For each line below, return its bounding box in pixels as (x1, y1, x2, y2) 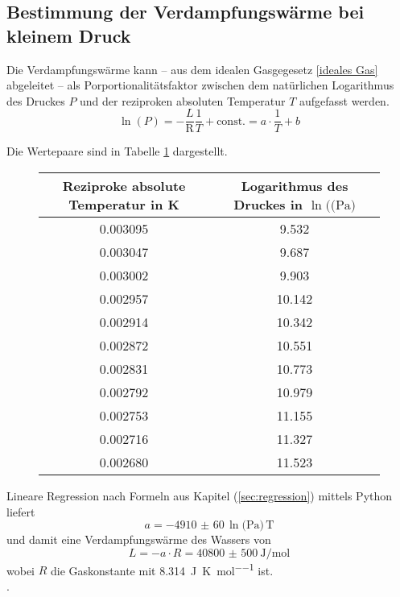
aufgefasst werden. (299, 92, 390, 109)
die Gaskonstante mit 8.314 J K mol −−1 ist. (50, 559, 274, 578)
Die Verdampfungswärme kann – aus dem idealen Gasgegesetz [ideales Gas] (6, 60, 378, 77)
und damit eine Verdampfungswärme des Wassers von (6, 531, 271, 548)
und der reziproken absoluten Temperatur (80, 92, 286, 109)
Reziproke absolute (62, 176, 186, 196)
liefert (6, 503, 35, 520)
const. (216, 115, 245, 127)
